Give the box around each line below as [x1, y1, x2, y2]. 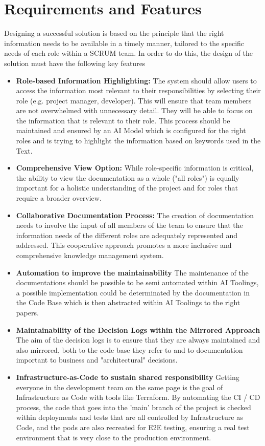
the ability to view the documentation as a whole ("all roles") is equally [16, 172, 239, 183]
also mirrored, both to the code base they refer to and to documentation [16, 344, 243, 355]
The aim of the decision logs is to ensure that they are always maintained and [16, 334, 260, 345]
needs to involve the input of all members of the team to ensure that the [16, 220, 243, 230]
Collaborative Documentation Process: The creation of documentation [16, 209, 254, 220]
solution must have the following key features [4, 57, 146, 68]
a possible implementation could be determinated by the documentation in [16, 287, 250, 298]
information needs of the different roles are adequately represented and [16, 229, 238, 240]
